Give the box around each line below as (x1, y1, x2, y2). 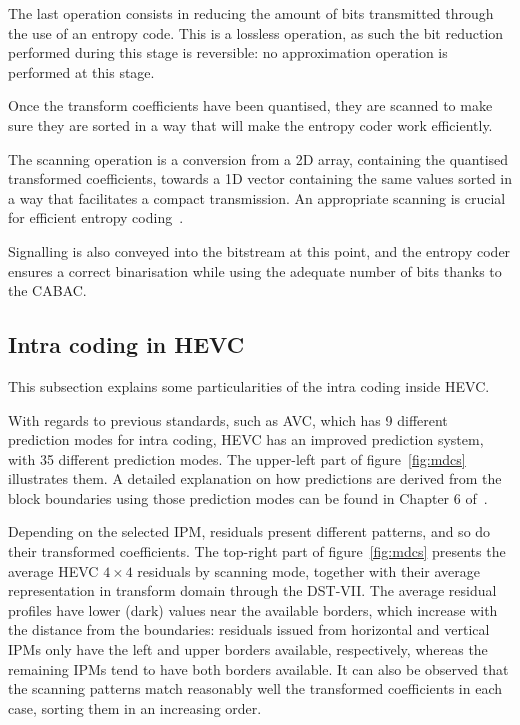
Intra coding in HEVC (8, 329, 245, 360)
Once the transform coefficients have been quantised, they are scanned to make (8, 95, 493, 116)
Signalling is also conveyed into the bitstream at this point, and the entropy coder (8, 240, 511, 261)
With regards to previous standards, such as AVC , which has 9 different (8, 409, 448, 430)
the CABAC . (8, 280, 87, 301)
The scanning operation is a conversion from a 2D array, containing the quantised (8, 148, 509, 169)
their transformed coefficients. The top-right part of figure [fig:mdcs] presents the (8, 541, 506, 562)
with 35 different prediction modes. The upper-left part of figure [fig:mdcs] (8, 448, 466, 469)
